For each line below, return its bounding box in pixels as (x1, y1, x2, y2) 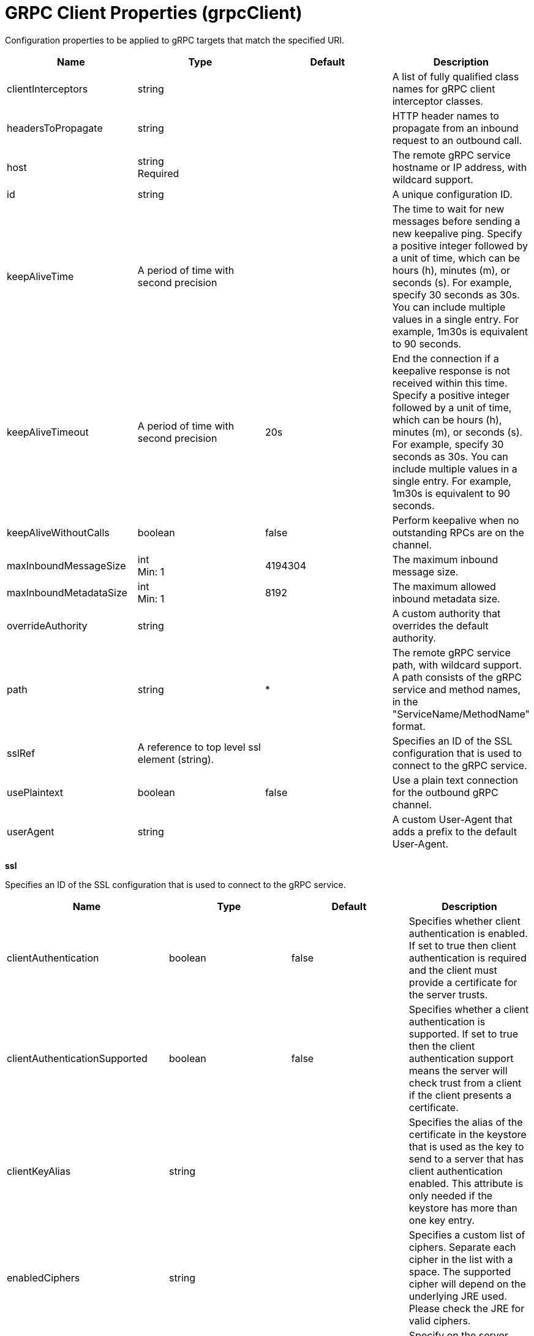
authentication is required (408, 951, 527, 964)
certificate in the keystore (408, 1128, 527, 1141)
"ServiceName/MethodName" (392, 707, 530, 720)
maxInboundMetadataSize (7, 586, 127, 599)
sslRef (7, 746, 36, 759)
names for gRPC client (392, 82, 495, 95)
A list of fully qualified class (392, 70, 519, 83)
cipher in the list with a (408, 1253, 513, 1266)
